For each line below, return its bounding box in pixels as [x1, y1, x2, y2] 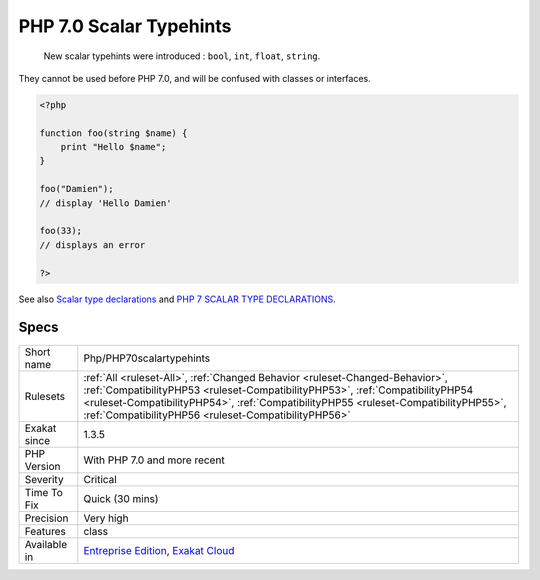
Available [24, 537, 68, 551]
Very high [83, 511, 129, 525]
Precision [24, 511, 69, 525]
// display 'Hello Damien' [39, 197, 172, 209]
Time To [24, 485, 64, 499]
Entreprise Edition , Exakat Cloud [83, 543, 235, 557]
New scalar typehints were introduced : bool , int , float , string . [43, 50, 321, 62]
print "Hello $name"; [60, 141, 167, 153]
